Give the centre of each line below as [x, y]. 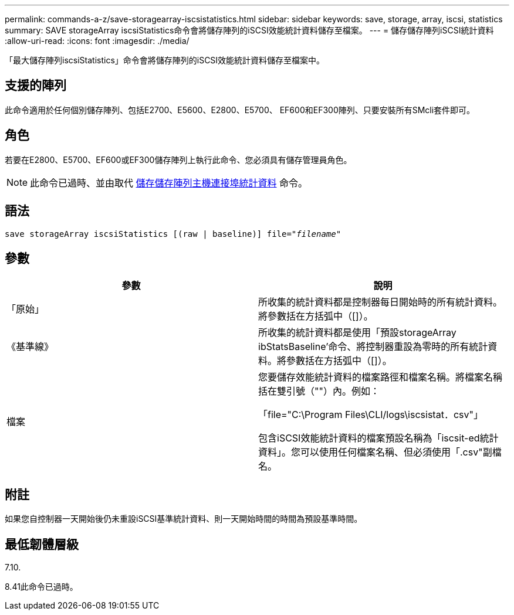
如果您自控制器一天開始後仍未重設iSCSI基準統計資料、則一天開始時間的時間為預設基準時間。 [184, 519]
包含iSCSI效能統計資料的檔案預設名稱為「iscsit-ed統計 [378, 438]
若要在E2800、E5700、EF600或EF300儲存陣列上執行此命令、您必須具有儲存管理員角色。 [178, 159]
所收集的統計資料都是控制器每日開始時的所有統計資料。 [381, 302]
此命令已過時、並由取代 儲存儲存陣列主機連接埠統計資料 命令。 [169, 183]
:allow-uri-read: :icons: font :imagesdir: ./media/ [97, 41]
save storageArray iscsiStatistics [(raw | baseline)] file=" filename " [173, 234]
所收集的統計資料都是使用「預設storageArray [357, 333]
